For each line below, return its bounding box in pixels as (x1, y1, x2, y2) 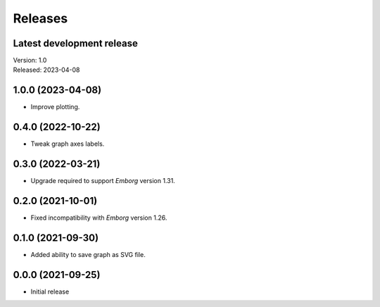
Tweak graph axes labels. (30, 139, 105, 148)
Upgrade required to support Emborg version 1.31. (30, 177, 175, 185)
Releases (13, 11, 68, 26)
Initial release (30, 287, 70, 296)
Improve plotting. (30, 103, 80, 111)
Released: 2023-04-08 (13, 65, 80, 74)
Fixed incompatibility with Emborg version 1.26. (30, 213, 167, 222)
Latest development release (13, 37, 139, 49)
